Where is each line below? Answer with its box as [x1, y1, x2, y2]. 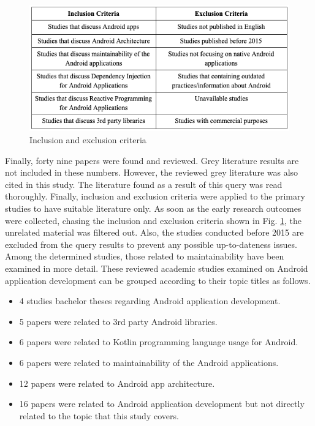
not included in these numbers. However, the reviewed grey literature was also [5, 166, 298, 179]
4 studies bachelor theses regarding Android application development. [19, 294, 281, 307]
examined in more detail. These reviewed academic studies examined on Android [5, 262, 308, 275]
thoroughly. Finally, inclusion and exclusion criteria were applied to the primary [5, 190, 305, 203]
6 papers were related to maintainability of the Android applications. [19, 356, 279, 368]
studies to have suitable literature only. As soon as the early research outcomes [5, 202, 302, 215]
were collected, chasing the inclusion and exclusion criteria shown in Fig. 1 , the [5, 214, 302, 226]
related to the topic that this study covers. [19, 409, 179, 422]
